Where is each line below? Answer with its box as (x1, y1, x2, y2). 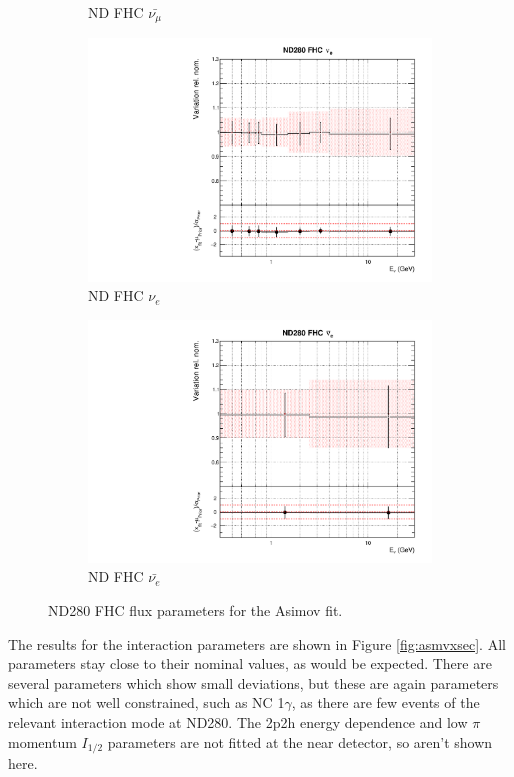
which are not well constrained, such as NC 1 (8, 692, 285, 713)
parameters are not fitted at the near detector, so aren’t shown (107, 731, 493, 752)
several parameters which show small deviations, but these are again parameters (8, 672, 499, 693)
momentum (8, 731, 77, 752)
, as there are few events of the (291, 692, 480, 713)
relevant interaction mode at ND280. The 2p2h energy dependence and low (8, 712, 468, 733)
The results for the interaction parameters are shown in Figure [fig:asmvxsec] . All (8, 633, 506, 654)
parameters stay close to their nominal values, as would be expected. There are (8, 653, 492, 674)
